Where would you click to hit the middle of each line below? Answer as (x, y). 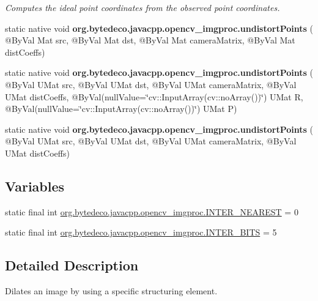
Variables (35, 186)
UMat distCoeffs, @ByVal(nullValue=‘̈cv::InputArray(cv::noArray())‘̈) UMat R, (154, 96)
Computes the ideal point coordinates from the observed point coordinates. (142, 7)
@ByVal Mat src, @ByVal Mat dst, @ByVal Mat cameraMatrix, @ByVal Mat (150, 40)
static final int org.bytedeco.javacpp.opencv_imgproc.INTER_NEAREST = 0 (152, 211)
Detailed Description (72, 265)
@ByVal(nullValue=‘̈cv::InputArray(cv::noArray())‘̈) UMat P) (121, 109)
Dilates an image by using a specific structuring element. (111, 291)
